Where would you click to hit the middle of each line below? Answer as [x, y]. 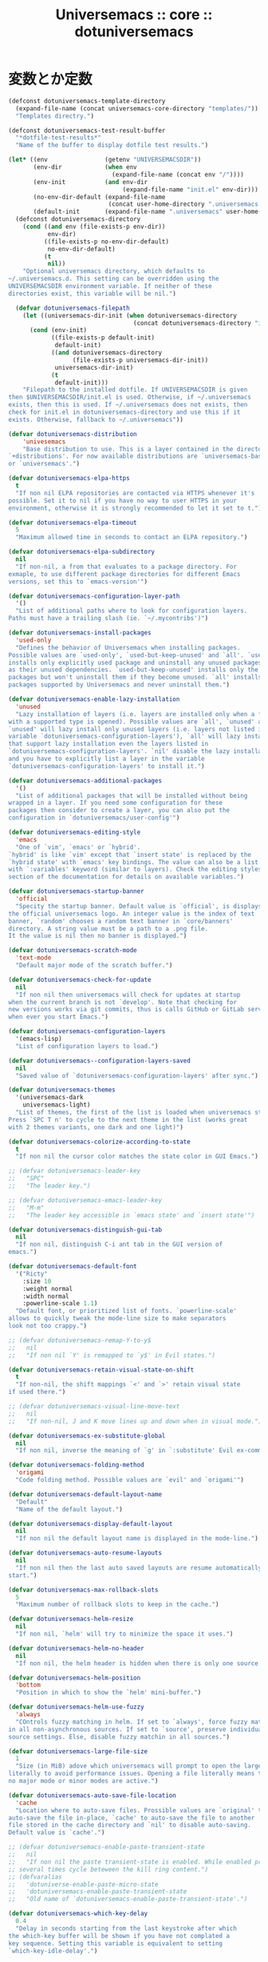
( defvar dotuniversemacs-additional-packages [85, 781]
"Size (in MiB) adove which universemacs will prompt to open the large [139, 1766]
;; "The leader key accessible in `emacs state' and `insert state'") [132, 1215]
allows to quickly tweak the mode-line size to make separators [117, 1319]
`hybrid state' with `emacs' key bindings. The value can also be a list [134, 862]
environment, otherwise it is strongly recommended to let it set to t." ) [135, 508]
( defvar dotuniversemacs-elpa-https [69, 478]
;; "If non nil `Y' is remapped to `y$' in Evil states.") [112, 1355]
